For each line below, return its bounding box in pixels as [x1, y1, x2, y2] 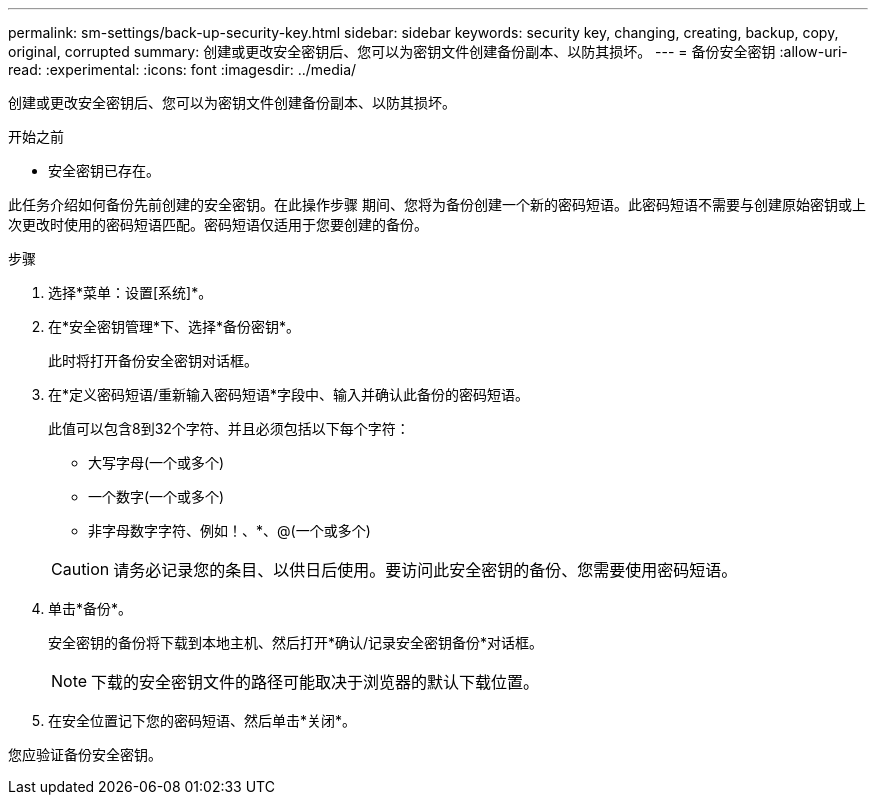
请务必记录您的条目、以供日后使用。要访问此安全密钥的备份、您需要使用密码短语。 [113, 560, 738, 580]
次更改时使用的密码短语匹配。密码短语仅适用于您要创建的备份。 [8, 216, 428, 233]
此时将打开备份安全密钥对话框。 [48, 352, 258, 369]
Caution [51, 559, 110, 579]
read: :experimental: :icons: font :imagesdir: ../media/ [8, 61, 357, 78]
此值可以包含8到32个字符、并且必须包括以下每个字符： [48, 420, 410, 437]
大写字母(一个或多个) [88, 454, 225, 471]
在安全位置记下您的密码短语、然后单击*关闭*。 [48, 712, 357, 729]
